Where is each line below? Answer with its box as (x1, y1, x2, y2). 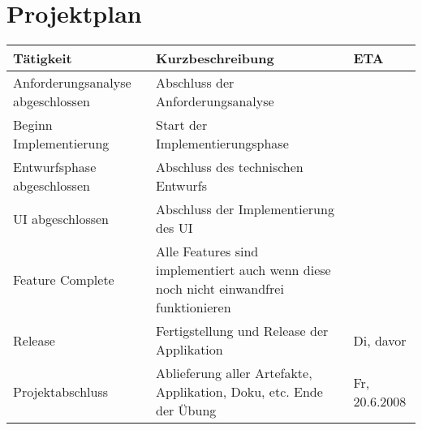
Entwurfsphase (13, 157, 97, 177)
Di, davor (353, 330, 407, 350)
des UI (156, 218, 193, 238)
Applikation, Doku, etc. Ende (156, 382, 323, 402)
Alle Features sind (156, 242, 259, 261)
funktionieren (156, 298, 231, 317)
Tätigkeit (13, 49, 72, 68)
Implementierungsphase (156, 134, 289, 153)
